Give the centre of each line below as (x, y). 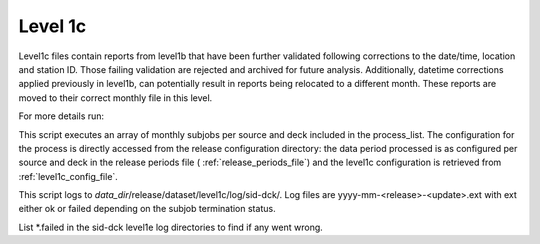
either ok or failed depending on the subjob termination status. (147, 209)
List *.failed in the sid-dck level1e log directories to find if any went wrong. (171, 227)
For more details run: (61, 116)
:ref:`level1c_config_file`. (68, 176)
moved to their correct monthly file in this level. (115, 97)
